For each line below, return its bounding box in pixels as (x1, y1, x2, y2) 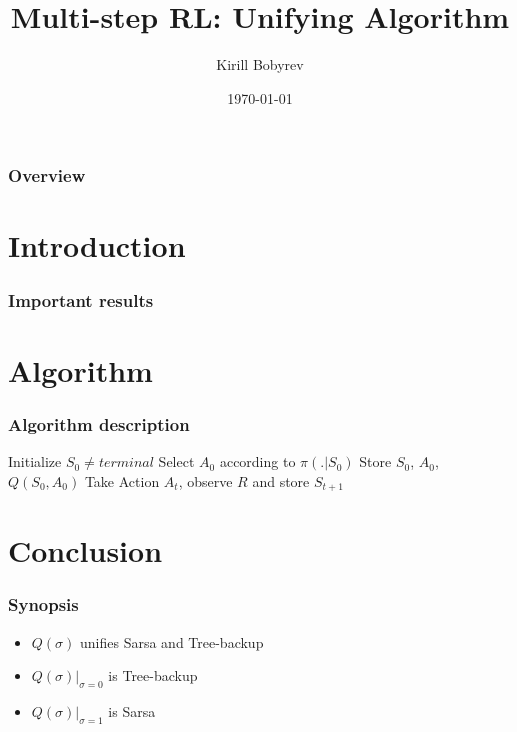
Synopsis (8, 592, 79, 617)
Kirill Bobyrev (216, 54, 304, 75)
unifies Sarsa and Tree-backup (80, 631, 264, 652)
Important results (8, 287, 154, 312)
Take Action (84, 470, 160, 491)
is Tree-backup (108, 665, 198, 686)
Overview (8, 163, 86, 188)
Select (158, 451, 195, 472)
